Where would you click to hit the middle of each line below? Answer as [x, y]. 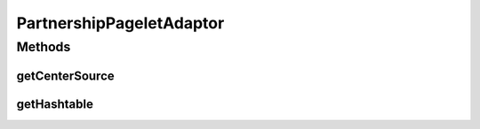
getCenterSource [65, 76]
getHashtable [55, 104]
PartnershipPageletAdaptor [120, 23]
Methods [44, 47]
